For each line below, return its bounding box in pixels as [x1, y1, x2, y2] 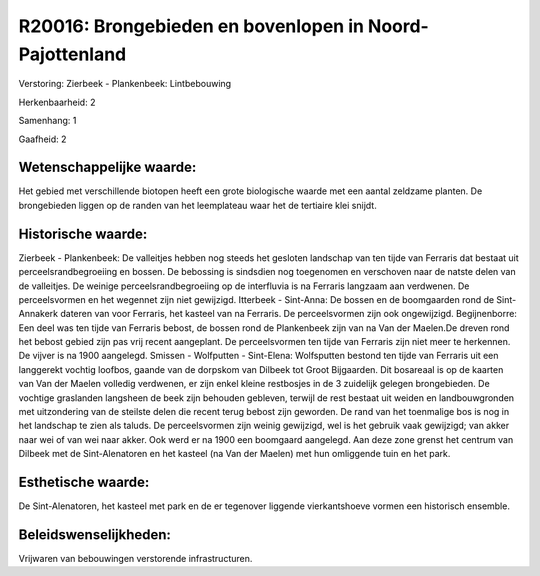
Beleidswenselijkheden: [18, 526, 172, 543]
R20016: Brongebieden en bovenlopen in [18, 15, 365, 37]
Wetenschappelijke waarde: [18, 159, 197, 176]
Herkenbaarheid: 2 [18, 96, 96, 108]
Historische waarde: [18, 225, 148, 242]
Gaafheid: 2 [18, 133, 67, 145]
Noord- [367, 15, 429, 37]
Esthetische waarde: [18, 474, 150, 490]
